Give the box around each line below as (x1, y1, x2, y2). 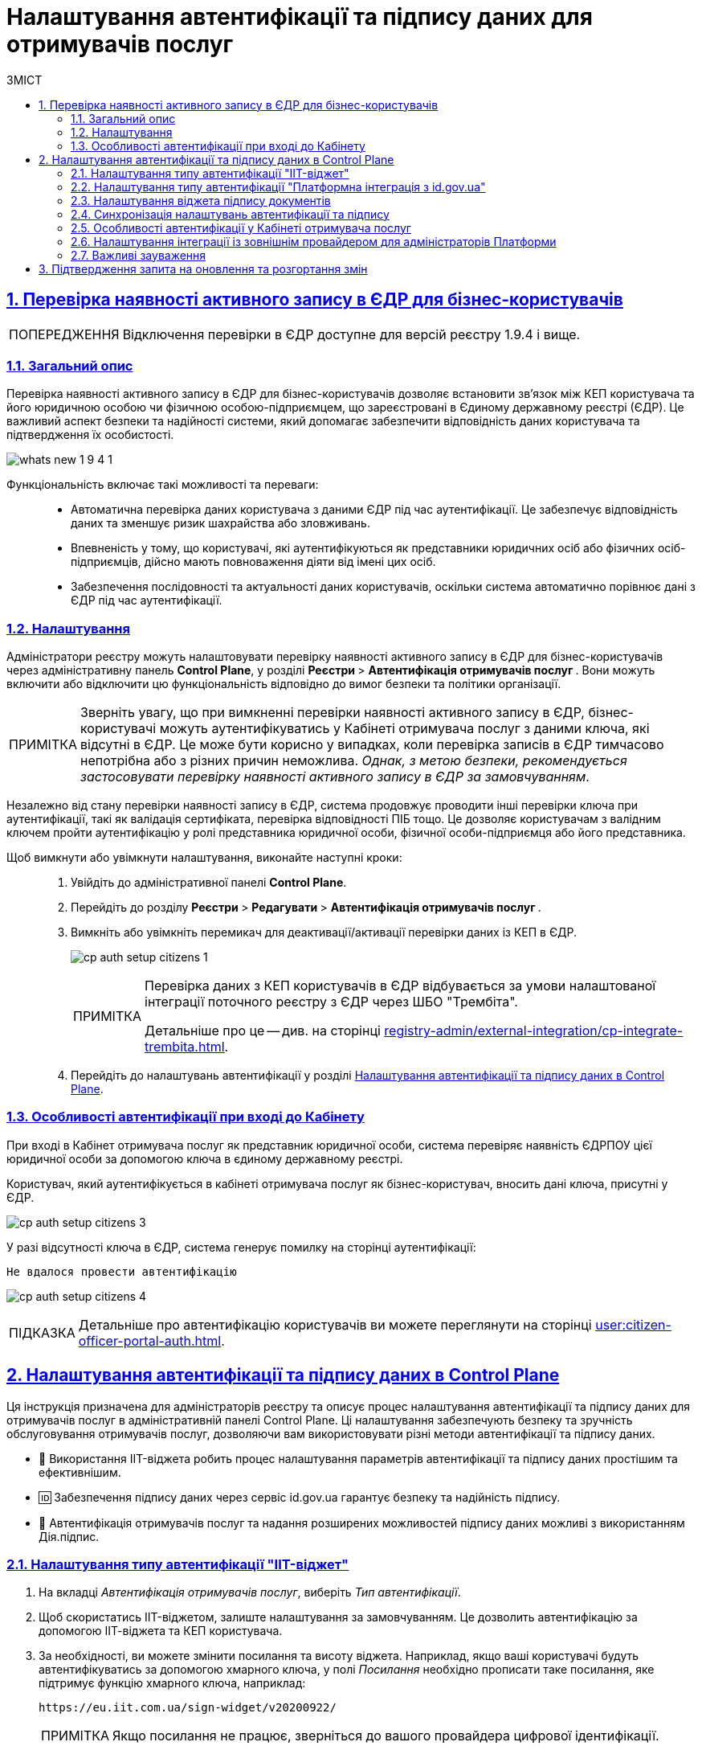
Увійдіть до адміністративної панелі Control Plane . (71, 875, 347, 890)
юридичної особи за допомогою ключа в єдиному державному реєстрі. (6, 1151, 403, 1166)
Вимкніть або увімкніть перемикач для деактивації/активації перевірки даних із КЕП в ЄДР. (71, 925, 578, 940)
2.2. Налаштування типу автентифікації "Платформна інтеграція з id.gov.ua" (71, 179, 486, 194)
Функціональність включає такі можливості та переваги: (6, 477, 319, 492)
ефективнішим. (39, 1465, 121, 1479)
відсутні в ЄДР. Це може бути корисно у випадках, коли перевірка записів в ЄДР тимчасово (80, 736, 664, 753)
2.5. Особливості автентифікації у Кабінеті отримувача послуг (71, 220, 411, 235)
